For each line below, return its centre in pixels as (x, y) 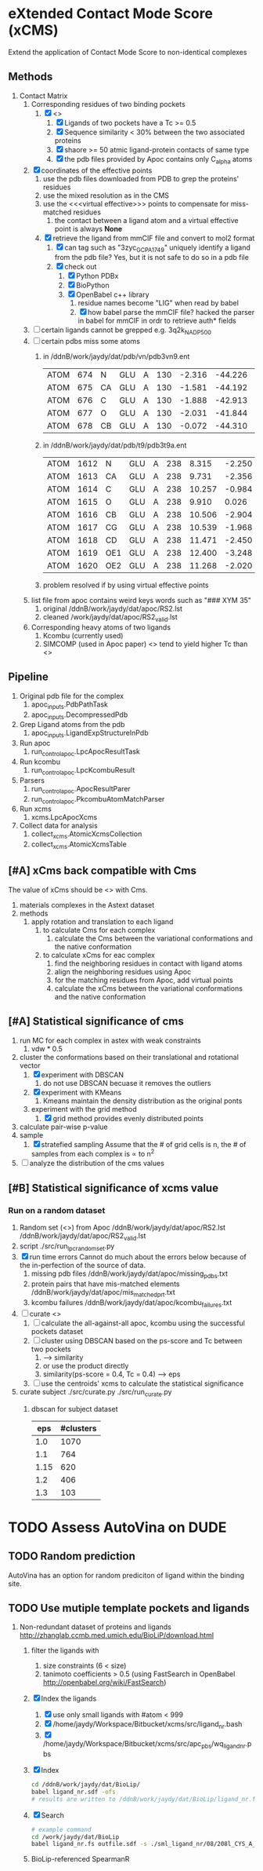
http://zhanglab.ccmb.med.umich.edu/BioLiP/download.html (116, 1635)
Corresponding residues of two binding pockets (108, 104)
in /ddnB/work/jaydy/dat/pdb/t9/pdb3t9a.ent (115, 445)
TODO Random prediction (72, 1557)
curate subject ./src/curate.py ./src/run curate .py (95, 1392)
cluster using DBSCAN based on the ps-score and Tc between (142, 1340)
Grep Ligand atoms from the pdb (72, 725)
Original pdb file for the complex (71, 696)
